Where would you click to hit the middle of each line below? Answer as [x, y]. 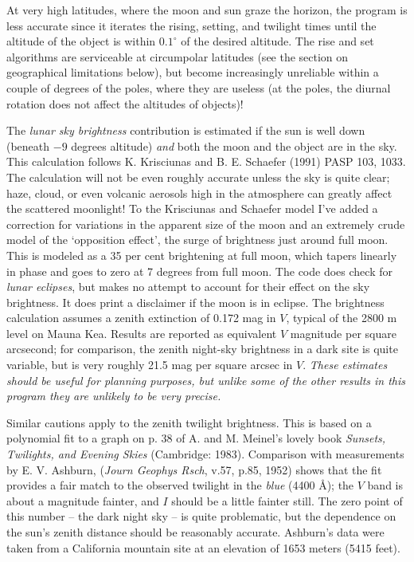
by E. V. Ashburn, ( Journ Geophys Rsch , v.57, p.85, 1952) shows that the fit [194, 469]
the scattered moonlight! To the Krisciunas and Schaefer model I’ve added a [192, 208]
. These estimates [345, 365]
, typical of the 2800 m [342, 318]
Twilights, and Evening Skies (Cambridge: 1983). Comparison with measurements [205, 454]
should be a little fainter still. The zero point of [287, 500]
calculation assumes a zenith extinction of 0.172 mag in [141, 318]
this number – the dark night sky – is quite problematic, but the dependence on [201, 516]
